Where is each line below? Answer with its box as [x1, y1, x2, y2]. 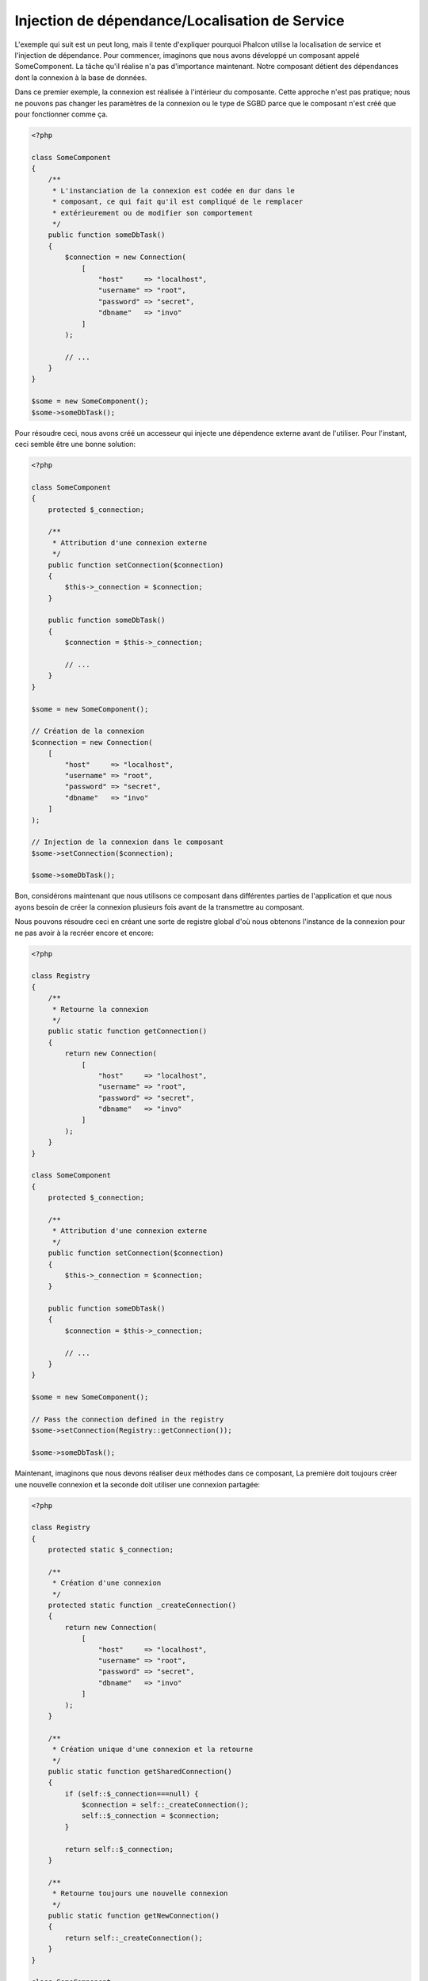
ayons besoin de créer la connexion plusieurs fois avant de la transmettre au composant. [14, 902, 305, 911]
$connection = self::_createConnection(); [81, 1800, 249, 1810]
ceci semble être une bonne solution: [14, 440, 136, 449]
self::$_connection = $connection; [81, 1811, 220, 1820]
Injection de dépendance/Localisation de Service [14, 12, 345, 29]
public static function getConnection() [48, 1027, 208, 1036]
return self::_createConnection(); [64, 1933, 204, 1942]
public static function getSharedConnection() [48, 1767, 233, 1776]
